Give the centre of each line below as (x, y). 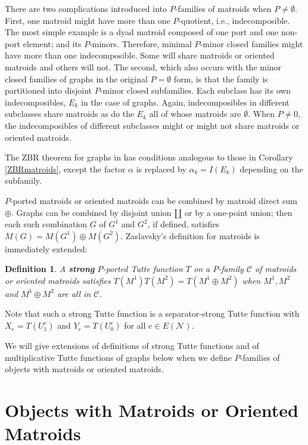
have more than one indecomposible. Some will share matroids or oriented (140, 55)
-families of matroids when (223, 8)
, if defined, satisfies (183, 224)
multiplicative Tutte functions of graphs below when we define (118, 357)
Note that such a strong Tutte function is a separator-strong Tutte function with (152, 313)
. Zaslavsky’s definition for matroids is (190, 235)
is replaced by (161, 169)
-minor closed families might (251, 43)
